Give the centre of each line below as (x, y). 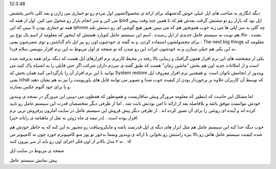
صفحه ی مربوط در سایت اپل (37, 151)
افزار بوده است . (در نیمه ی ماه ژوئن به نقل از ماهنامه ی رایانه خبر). (74, 117)
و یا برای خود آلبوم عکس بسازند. (40, 87)
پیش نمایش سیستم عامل (33, 160)
